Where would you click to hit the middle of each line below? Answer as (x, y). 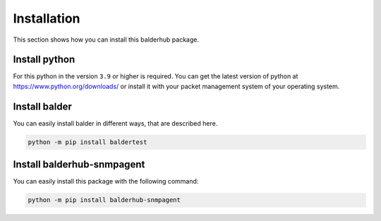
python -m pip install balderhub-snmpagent (104, 200)
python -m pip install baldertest (87, 142)
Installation (47, 18)
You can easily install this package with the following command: (106, 181)
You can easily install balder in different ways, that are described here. (115, 123)
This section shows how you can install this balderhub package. (106, 40)
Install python (44, 60)
